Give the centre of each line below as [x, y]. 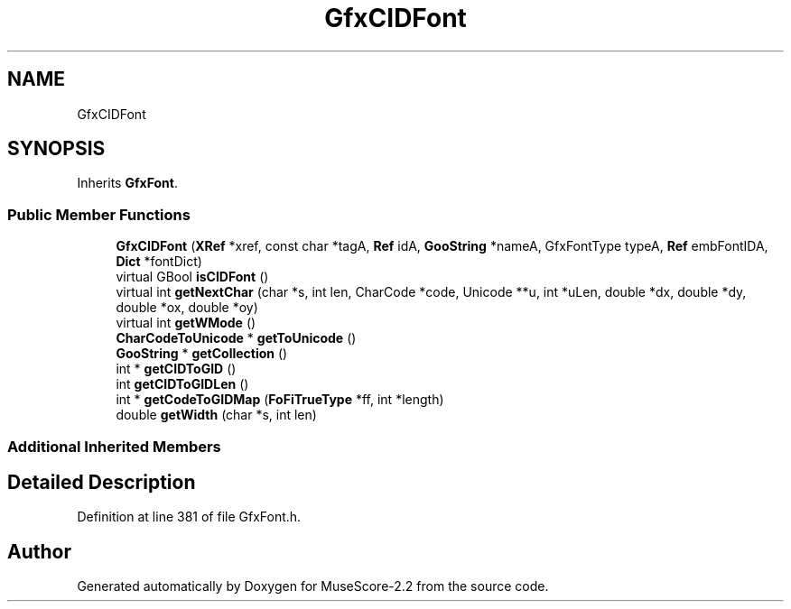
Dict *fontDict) [159, 262]
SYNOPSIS [56, 149]
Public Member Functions [99, 214]
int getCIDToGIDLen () [182, 384]
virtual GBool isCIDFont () [192, 277]
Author [39, 551]
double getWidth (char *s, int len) [216, 415]
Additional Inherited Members [114, 446]
